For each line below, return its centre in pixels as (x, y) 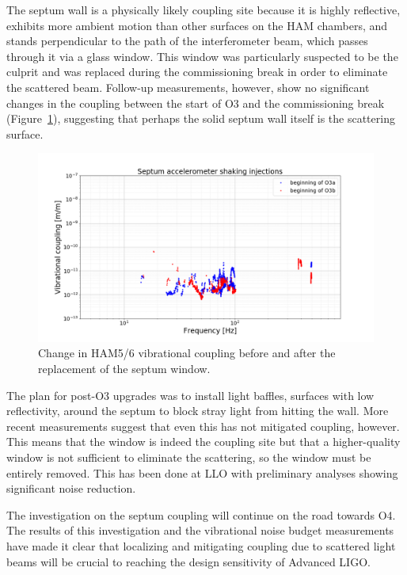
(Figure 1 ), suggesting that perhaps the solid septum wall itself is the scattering (201, 118)
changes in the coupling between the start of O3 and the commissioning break (196, 103)
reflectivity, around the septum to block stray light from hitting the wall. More (198, 411)
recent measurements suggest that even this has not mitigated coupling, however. (203, 426)
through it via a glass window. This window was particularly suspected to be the (202, 56)
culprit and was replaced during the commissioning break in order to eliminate (197, 72)
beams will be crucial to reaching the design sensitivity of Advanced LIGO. (188, 561)
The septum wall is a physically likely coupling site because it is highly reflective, (203, 10)
